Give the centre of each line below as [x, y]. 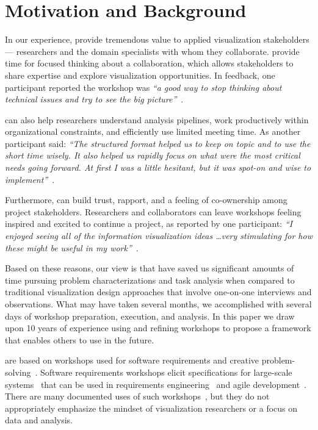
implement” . [30, 179]
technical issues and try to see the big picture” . [94, 99]
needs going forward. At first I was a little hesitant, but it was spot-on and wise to [158, 167]
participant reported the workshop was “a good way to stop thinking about [143, 87]
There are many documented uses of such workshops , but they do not [137, 396]
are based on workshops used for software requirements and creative [132, 360]
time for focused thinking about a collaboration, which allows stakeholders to [149, 63]
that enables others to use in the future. [80, 339]
